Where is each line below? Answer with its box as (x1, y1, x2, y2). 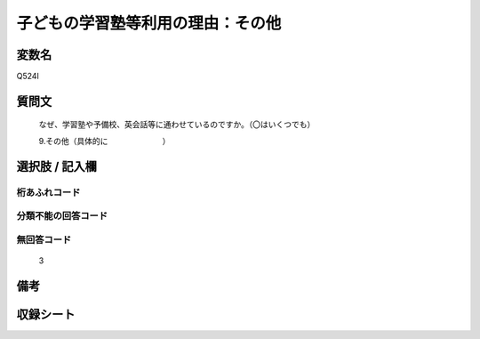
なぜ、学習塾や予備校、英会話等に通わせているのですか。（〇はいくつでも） (38, 119, 316, 130)
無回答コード (16, 233, 72, 246)
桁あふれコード (16, 186, 81, 198)
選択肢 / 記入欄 (16, 158, 98, 174)
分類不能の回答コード (16, 210, 108, 222)
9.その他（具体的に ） (38, 135, 171, 146)
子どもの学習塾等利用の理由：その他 (16, 13, 282, 33)
